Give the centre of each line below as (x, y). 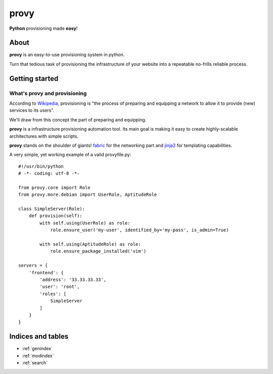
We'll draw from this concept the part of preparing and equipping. (78, 119)
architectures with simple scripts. (44, 136)
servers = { (33, 265)
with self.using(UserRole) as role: (85, 223)
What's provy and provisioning (48, 93)
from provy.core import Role (54, 188)
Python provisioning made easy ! (43, 28)
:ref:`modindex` (38, 356)
